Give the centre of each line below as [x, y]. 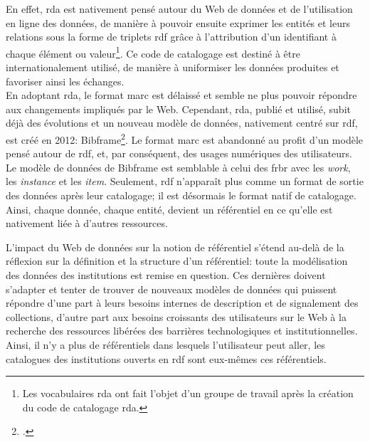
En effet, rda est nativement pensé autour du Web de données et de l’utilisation [179, 9]
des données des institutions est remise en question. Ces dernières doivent [166, 275]
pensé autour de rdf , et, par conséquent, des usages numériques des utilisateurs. [179, 153]
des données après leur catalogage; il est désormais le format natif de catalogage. [181, 195]
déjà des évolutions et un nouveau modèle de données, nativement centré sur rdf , [182, 123]
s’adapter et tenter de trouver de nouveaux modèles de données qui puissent [171, 289]
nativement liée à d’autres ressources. [87, 223]
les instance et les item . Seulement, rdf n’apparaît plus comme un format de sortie [185, 181]
